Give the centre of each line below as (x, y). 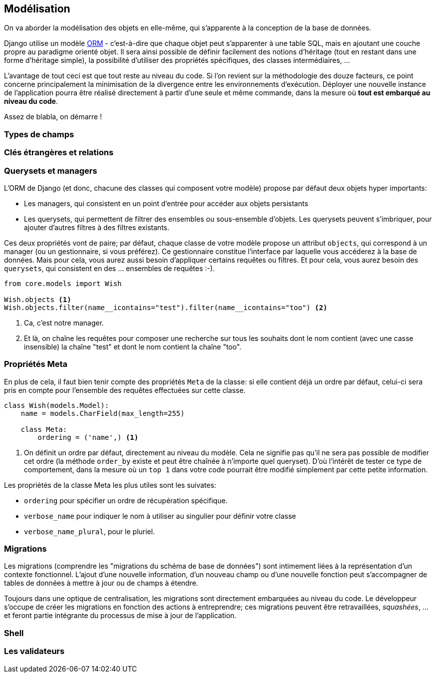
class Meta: (44, 429)
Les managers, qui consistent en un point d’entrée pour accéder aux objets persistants (166, 203)
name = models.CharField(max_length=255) (103, 413)
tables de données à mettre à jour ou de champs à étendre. (101, 583)
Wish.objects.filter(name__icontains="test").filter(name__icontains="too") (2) (166, 307)
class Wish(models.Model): (57, 405)
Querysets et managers (51, 170)
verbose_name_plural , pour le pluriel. (89, 531)
